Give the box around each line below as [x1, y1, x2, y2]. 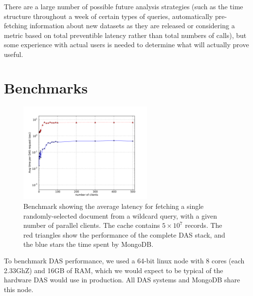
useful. [4, 49, 23, 59]
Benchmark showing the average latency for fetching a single [23, 201, 204, 211]
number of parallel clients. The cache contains [23, 220, 160, 230]
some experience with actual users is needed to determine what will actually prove [4, 39, 249, 50]
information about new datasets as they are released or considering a [29, 20, 235, 31]
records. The [185, 220, 222, 230]
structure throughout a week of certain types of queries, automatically [4, 11, 213, 21]
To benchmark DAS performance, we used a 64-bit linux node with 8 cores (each [4, 256, 245, 266]
